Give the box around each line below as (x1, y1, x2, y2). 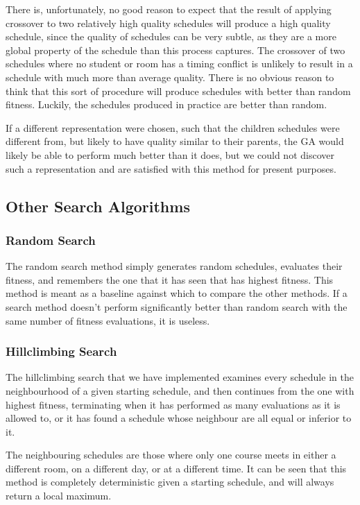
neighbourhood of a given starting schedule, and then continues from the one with (6, 383, 354, 397)
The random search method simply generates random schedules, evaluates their (6, 259, 343, 273)
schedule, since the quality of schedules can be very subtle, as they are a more (6, 29, 336, 44)
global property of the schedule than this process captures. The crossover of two (6, 42, 345, 57)
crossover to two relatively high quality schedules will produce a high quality (6, 15, 331, 30)
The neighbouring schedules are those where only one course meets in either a (6, 447, 336, 462)
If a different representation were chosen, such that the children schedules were (6, 120, 340, 135)
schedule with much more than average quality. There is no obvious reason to (6, 69, 334, 84)
